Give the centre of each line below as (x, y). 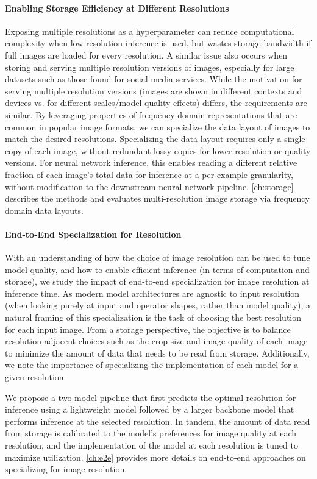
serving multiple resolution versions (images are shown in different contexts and (154, 90)
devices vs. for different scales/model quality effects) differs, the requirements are (156, 103)
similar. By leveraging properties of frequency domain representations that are (151, 114)
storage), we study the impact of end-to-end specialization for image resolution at (157, 281)
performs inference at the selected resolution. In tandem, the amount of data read (158, 421)
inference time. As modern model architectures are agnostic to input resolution (152, 293)
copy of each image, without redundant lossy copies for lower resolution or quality (158, 150)
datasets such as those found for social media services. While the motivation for (154, 79)
